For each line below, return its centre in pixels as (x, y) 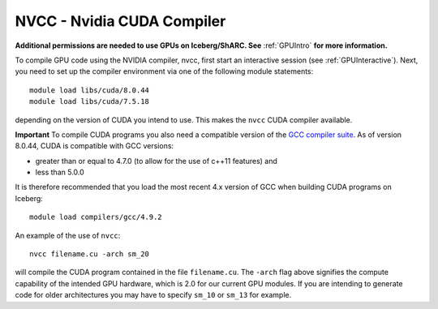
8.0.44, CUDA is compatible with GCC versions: (94, 146)
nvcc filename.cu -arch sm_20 (90, 254)
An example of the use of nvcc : (68, 235)
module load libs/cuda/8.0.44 (90, 90)
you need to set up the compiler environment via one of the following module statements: (164, 71)
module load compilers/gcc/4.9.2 (96, 217)
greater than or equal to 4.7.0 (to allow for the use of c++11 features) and (156, 161)
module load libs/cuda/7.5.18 (90, 102)
